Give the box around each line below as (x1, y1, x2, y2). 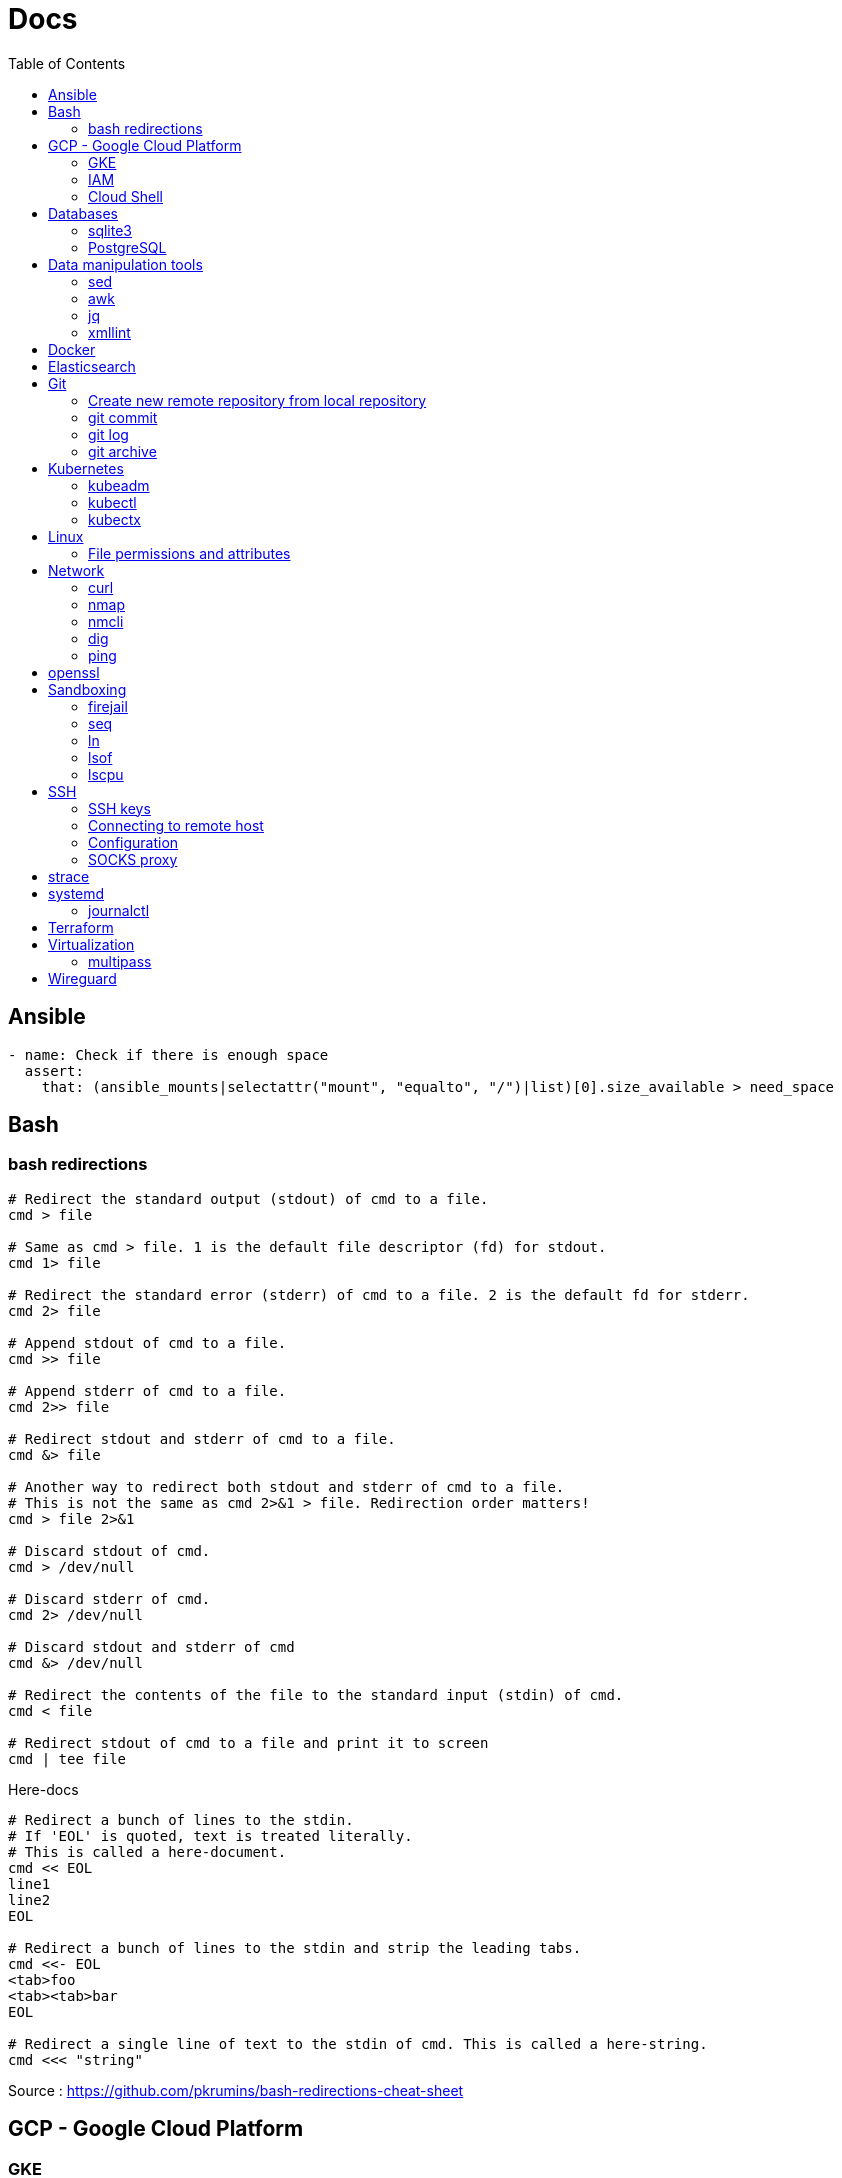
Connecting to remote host (88, 816, 264, 834)
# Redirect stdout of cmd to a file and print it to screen (8, 1734, 489, 1751)
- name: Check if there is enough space (8, 1046, 329, 1063)
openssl (48, 663, 100, 681)
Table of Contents (8, 54, 126, 72)
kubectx (88, 510, 141, 528)
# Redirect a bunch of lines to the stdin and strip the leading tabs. (8, 1939, 582, 1956)
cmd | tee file (8, 1750, 127, 1767)
